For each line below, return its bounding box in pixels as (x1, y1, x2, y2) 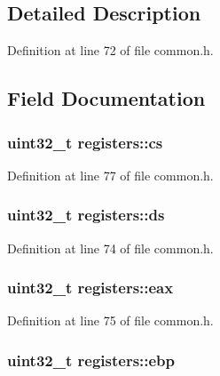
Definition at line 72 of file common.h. (7, 41, 214, 60)
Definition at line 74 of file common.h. (7, 238, 214, 257)
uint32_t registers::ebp (7, 348, 176, 371)
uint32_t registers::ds (7, 204, 165, 226)
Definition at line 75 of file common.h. (7, 311, 214, 330)
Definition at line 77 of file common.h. (7, 165, 214, 184)
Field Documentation (7, 84, 206, 112)
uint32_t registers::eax (7, 276, 174, 299)
